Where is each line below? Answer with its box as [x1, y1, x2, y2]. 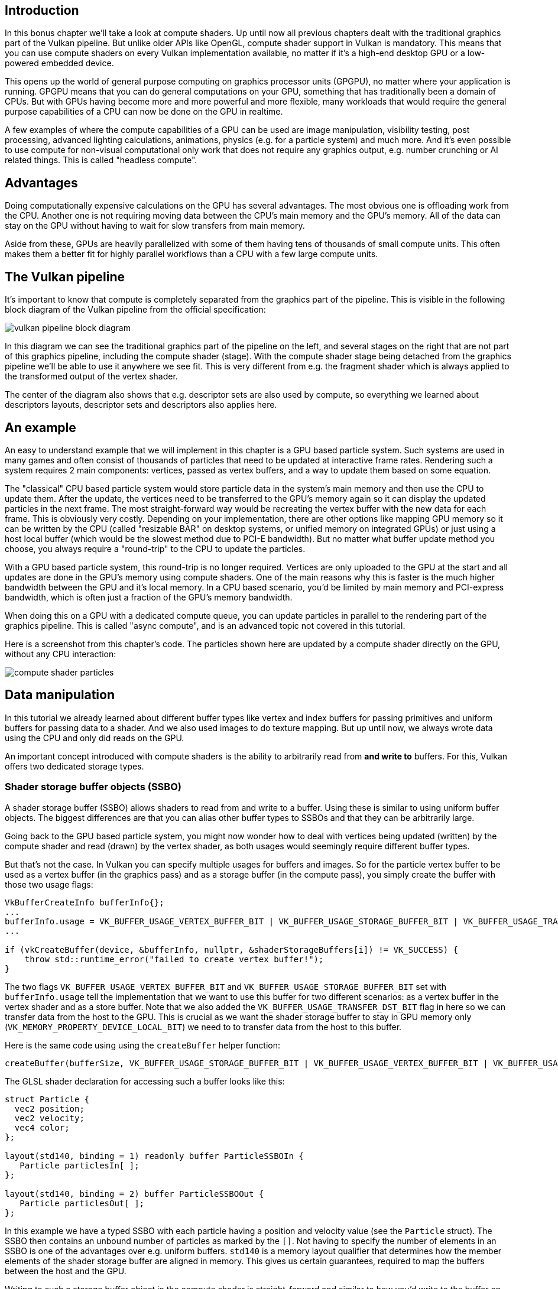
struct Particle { [5, 1094, 90, 1104]
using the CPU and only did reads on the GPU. [5, 732, 184, 743]
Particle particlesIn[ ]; [20, 1160, 139, 1170]
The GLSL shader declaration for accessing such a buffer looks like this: [5, 1076, 285, 1086]
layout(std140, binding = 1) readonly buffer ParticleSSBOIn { [5, 1151, 304, 1161]
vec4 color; [14, 1122, 70, 1132]
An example [5, 420, 76, 435]
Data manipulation [5, 687, 115, 703]
